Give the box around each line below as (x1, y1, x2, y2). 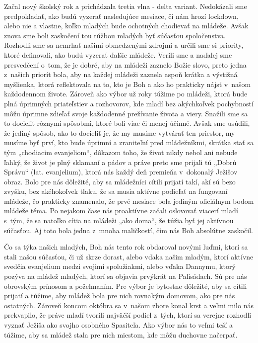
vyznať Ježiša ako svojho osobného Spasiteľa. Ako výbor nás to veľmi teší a (4, 320, 233, 330)
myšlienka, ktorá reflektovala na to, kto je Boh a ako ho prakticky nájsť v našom (4, 79, 251, 89)
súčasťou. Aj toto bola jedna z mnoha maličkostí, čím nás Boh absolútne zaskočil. (4, 225, 253, 235)
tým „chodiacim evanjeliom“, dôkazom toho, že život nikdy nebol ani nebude (4, 147, 238, 157)
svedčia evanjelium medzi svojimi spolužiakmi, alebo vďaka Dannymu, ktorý (4, 261, 236, 271)
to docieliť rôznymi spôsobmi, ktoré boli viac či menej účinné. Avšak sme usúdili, (4, 118, 250, 128)
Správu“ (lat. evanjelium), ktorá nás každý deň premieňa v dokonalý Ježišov (4, 167, 238, 177)
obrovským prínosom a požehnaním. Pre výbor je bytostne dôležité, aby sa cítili (4, 280, 247, 291)
